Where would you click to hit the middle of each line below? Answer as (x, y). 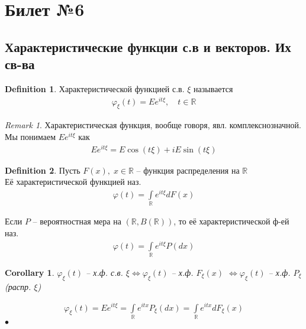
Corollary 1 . (30, 273)
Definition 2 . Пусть (43, 170)
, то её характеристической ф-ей (231, 221)
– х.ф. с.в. (104, 273)
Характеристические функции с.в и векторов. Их (148, 46)
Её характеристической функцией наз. (73, 182)
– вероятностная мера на (77, 221)
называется (213, 88)
